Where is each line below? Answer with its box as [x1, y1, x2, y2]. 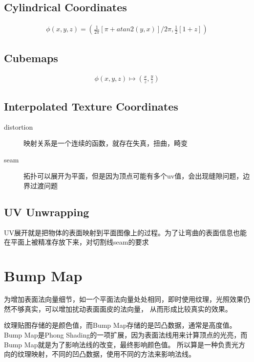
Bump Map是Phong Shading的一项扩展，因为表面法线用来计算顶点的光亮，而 [4, 329, 248, 339]
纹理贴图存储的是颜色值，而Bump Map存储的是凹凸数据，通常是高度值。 [4, 320, 236, 330]
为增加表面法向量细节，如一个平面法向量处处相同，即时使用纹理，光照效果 [4, 294, 243, 304]
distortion [4, 121, 33, 132]
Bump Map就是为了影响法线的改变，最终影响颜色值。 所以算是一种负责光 [4, 339, 239, 349]
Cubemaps [4, 50, 58, 65]
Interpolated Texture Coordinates [4, 98, 178, 113]
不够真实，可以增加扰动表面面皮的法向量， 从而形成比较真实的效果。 [10, 303, 232, 314]
